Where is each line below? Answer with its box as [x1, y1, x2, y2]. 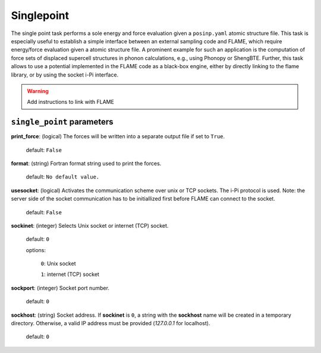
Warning [27, 87, 49, 94]
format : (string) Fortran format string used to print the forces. [11, 160, 162, 167]
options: [26, 246, 46, 253]
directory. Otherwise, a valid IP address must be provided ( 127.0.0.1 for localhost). [11, 320, 210, 327]
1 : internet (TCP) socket [40, 271, 99, 278]
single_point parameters [11, 117, 114, 127]
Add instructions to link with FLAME [27, 98, 114, 106]
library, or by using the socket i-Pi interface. [11, 71, 119, 78]
